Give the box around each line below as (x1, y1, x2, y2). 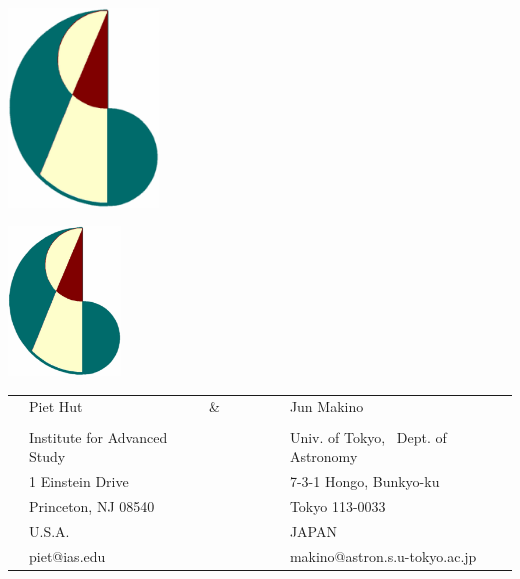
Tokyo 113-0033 (289, 495, 386, 516)
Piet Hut (29, 396, 83, 417)
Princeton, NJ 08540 (29, 495, 155, 516)
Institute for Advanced (29, 426, 168, 447)
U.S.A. (29, 520, 70, 541)
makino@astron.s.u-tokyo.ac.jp (289, 545, 477, 566)
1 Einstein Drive (29, 471, 129, 491)
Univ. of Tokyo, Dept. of (289, 426, 447, 447)
